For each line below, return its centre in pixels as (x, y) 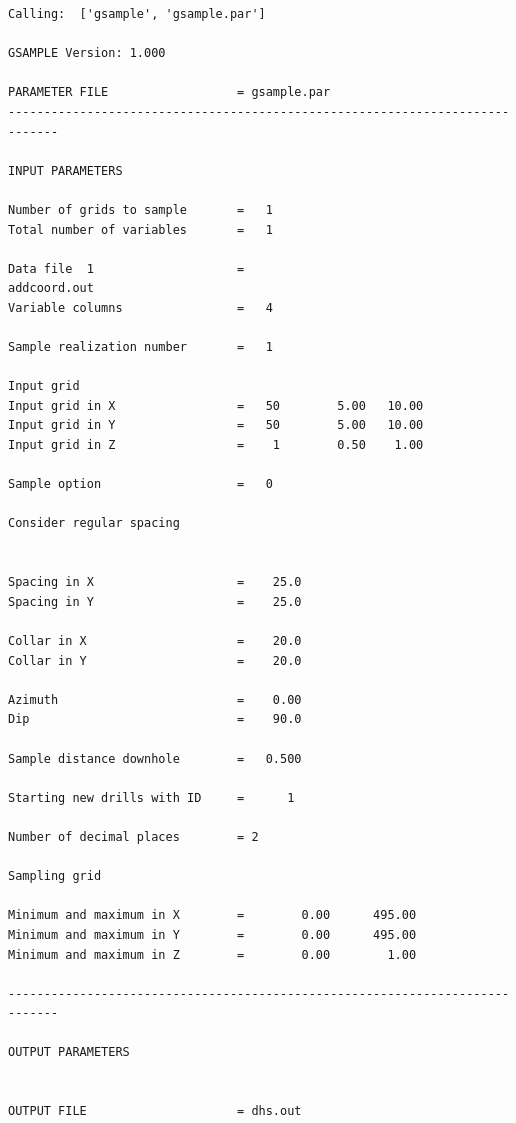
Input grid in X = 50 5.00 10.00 (216, 405)
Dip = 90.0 (155, 719)
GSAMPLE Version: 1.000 (87, 53)
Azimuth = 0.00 (155, 699)
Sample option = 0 (140, 484)
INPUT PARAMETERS (65, 170)
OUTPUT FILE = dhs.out (155, 1111)
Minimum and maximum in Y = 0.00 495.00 (212, 934)
